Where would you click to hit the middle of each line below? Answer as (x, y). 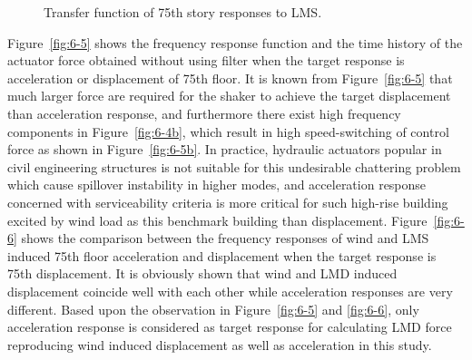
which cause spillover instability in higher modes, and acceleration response (217, 185)
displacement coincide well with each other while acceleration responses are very (230, 291)
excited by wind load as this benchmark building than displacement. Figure (217, 220)
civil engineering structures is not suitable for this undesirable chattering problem (234, 166)
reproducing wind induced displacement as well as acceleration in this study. (220, 344)
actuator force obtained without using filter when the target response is (206, 60)
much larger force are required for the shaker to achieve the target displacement (229, 96)
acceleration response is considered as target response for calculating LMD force (230, 327)
